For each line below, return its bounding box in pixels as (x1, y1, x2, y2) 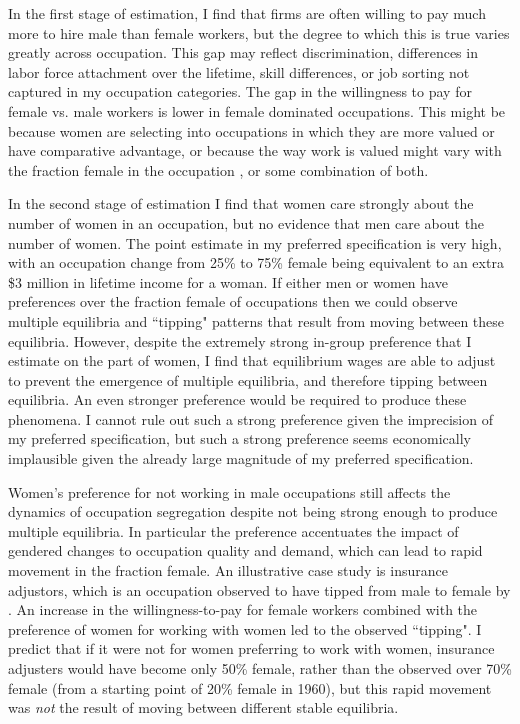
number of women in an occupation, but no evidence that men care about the (8, 212, 485, 233)
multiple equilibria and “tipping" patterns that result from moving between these (8, 310, 505, 331)
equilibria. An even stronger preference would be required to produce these (8, 389, 467, 410)
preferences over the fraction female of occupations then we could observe (8, 291, 458, 312)
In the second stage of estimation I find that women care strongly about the (8, 193, 474, 214)
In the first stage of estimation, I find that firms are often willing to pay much (8, 3, 486, 23)
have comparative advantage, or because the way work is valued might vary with (8, 140, 502, 161)
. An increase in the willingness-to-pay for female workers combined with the (8, 599, 478, 620)
